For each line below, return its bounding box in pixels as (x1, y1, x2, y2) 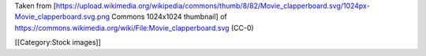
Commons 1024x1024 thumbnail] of (111, 12, 228, 21)
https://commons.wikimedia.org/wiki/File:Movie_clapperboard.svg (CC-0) (14, 23, 254, 32)
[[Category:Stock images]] (14, 38, 102, 47)
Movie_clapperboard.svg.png (14, 12, 110, 21)
